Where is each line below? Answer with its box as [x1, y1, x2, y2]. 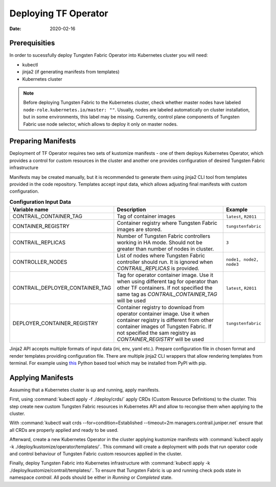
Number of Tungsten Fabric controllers [117, 233, 211, 240]
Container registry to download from [117, 304, 204, 311]
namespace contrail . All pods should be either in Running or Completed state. [9, 474, 173, 480]
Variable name [12, 206, 49, 213]
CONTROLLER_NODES [12, 259, 67, 266]
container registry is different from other [117, 317, 214, 324]
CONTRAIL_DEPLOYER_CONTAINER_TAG [12, 284, 111, 291]
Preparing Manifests [9, 137, 76, 146]
